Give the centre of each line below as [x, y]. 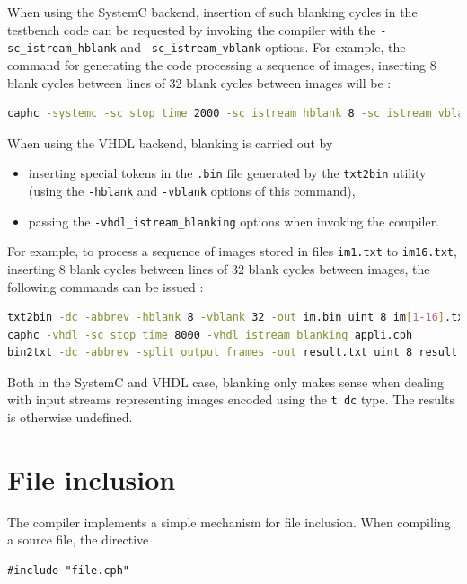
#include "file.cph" [69, 571]
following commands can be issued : [106, 286]
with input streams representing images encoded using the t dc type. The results [231, 399]
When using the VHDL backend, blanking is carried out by [170, 142]
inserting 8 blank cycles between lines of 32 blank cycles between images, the [219, 268]
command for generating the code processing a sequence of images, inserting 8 [222, 64]
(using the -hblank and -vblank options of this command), [192, 190]
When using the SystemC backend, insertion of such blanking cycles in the [212, 12]
